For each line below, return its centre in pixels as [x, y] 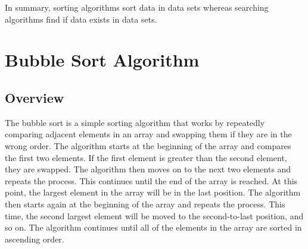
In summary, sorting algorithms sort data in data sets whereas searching [137, 7]
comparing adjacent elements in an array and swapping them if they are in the [148, 134]
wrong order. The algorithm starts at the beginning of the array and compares [148, 145]
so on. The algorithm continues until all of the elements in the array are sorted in [153, 227]
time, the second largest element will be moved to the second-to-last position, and [154, 215]
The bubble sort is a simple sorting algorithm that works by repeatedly [135, 122]
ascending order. [35, 239]
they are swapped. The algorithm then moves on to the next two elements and [148, 169]
